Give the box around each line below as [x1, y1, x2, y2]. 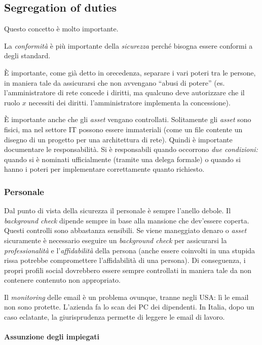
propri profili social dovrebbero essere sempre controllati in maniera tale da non [4, 264, 251, 275]
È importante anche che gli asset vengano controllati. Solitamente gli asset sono [4, 114, 251, 125]
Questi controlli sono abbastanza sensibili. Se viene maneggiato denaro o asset [4, 225, 247, 236]
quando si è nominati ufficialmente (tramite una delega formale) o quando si [4, 154, 241, 164]
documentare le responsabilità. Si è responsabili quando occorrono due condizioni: [4, 144, 258, 155]
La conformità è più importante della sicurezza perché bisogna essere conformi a [4, 40, 253, 51]
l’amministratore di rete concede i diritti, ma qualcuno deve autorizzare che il [4, 87, 245, 98]
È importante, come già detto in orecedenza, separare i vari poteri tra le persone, [4, 67, 256, 78]
